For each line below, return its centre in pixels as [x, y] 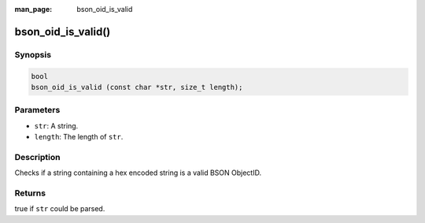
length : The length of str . [79, 137]
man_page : [33, 9]
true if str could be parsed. [60, 209]
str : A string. [56, 125]
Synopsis [33, 54]
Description [37, 157]
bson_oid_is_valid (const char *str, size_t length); [137, 87]
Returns [30, 193]
